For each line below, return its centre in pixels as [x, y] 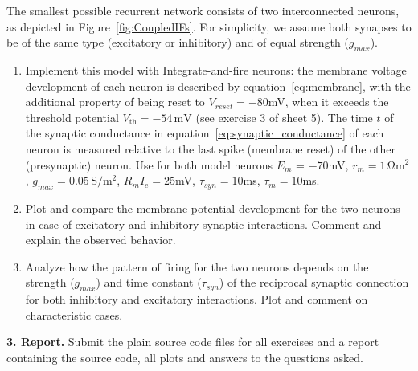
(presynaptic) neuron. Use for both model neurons [149, 164]
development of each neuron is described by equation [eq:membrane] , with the [218, 86]
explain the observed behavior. [100, 240]
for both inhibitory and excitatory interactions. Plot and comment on [197, 299]
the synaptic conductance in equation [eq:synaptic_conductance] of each [205, 133]
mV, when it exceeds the [328, 102]
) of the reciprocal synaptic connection [314, 282]
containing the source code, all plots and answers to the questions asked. [185, 357]
